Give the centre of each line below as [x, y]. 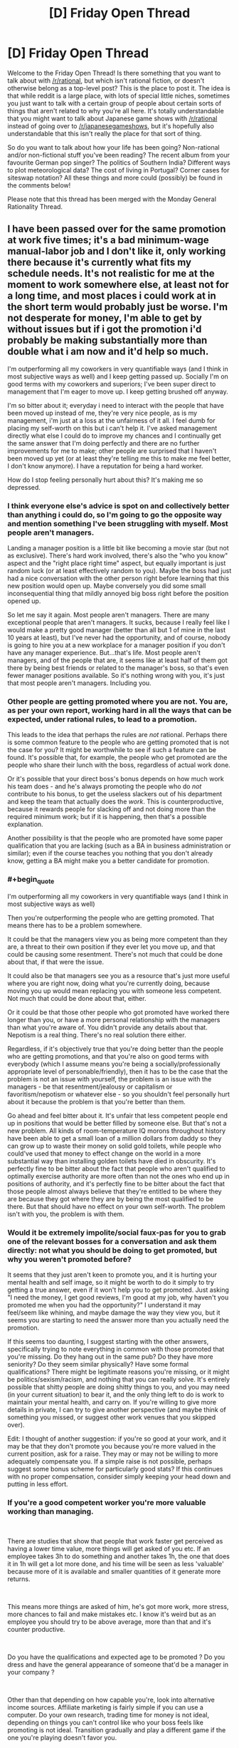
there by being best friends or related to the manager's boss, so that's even [118, 668]
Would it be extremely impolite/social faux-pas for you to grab [117, 1233]
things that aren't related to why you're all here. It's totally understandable [116, 110]
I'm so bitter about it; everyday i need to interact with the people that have [116, 405]
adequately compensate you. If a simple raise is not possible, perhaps [110, 1461]
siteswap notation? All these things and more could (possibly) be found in [115, 178]
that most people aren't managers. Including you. [79, 683]
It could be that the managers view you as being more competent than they [117, 939]
